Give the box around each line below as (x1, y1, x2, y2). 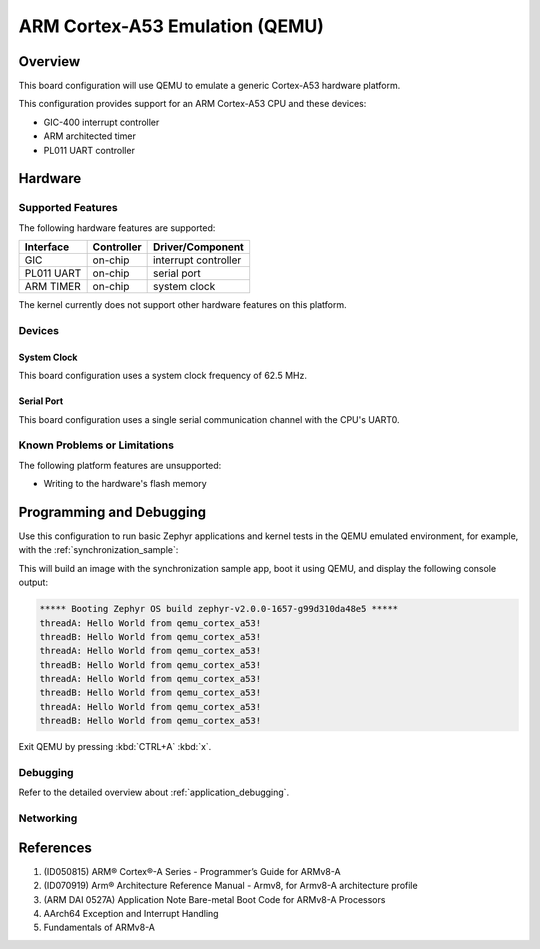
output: (18, 576, 49, 589)
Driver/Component (152, 240, 244, 254)
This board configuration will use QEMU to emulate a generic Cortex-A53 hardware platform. (18, 80, 401, 92)
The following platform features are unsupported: (18, 459, 222, 471)
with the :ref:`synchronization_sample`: (18, 544, 179, 556)
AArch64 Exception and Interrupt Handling (43, 908, 219, 919)
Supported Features (18, 201, 119, 215)
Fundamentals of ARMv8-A (43, 921, 155, 934)
